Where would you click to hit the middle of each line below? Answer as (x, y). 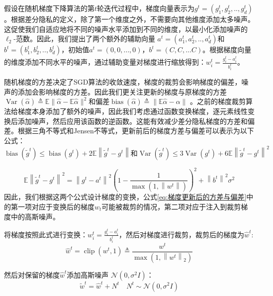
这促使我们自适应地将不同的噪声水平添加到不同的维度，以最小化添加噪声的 (126, 29)
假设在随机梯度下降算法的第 (49, 8)
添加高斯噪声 (88, 274)
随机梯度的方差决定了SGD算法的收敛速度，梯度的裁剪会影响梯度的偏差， (123, 81)
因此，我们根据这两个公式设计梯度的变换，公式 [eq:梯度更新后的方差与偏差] (125, 197)
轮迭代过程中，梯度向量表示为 (146, 8)
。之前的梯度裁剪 (218, 101)
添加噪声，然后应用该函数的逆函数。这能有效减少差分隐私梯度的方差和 (133, 121)
